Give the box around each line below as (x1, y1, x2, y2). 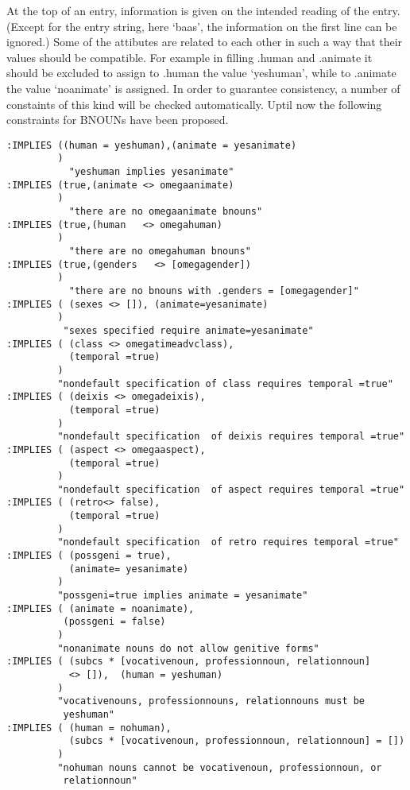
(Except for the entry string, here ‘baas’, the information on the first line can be (6, 17, 397, 34)
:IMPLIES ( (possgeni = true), (6, 550, 172, 562)
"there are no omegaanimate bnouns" (68, 206, 263, 218)
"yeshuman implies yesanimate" (68, 166, 234, 178)
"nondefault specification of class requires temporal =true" (57, 378, 393, 389)
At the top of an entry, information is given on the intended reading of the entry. (6, 2, 400, 18)
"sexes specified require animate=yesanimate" (63, 324, 314, 336)
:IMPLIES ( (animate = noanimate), (6, 602, 195, 614)
